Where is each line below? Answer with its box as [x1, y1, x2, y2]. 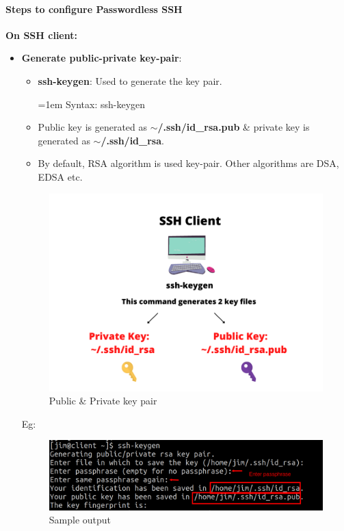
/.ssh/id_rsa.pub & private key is [157, 120, 310, 134]
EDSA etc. [38, 169, 83, 183]
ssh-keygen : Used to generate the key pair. [38, 73, 222, 88]
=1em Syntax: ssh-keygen [38, 96, 146, 111]
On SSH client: [5, 27, 77, 42]
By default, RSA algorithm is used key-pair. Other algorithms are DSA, [38, 156, 339, 170]
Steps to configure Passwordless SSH [5, 1, 183, 16]
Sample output [49, 513, 111, 527]
